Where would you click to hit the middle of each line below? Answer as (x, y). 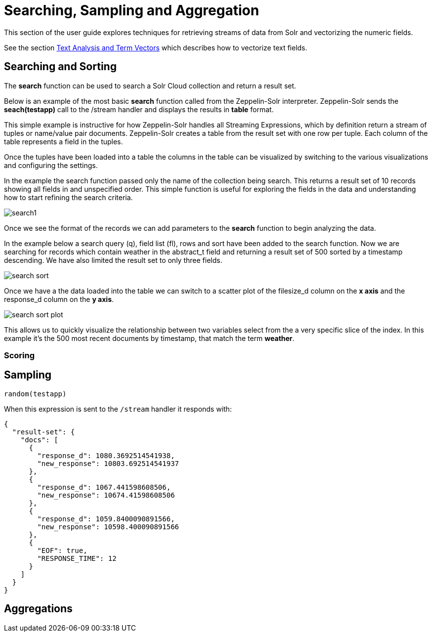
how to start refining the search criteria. (68, 197)
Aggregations (38, 609)
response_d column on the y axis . (59, 299)
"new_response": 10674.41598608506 (106, 495)
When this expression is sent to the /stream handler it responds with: (118, 409)
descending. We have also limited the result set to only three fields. (113, 260)
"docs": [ (39, 440)
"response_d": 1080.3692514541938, (106, 455)
